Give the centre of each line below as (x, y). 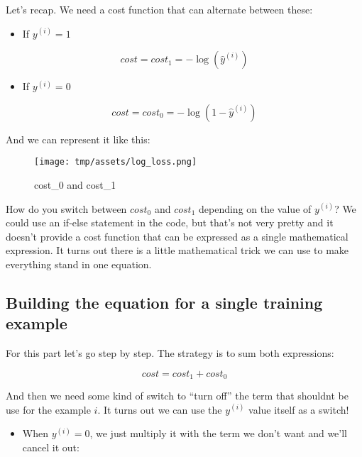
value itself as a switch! (299, 409)
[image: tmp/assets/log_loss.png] (116, 162)
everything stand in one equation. (79, 264)
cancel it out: (51, 447)
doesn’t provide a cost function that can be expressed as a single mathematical (177, 236)
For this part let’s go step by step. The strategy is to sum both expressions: (170, 353)
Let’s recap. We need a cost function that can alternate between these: (159, 9)
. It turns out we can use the (160, 409)
